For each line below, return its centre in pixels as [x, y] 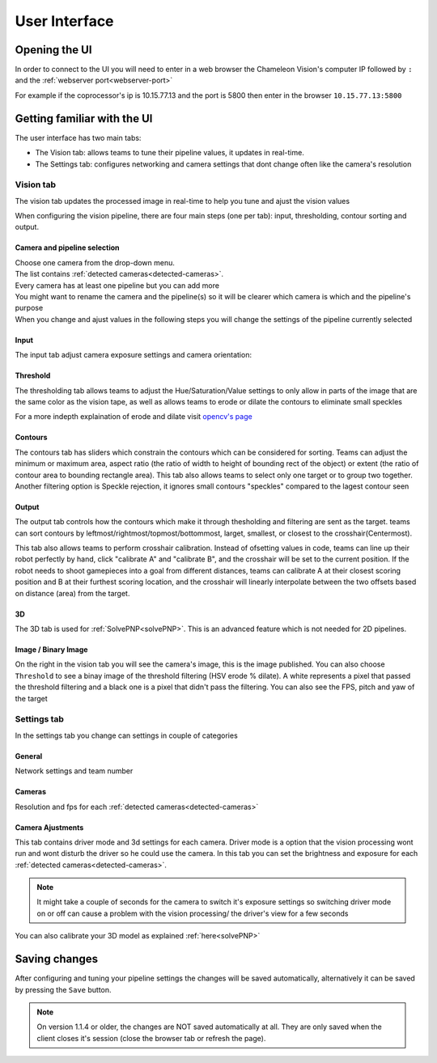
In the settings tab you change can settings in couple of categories [126, 735]
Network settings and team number [74, 771]
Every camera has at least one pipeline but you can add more [117, 285]
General [29, 756]
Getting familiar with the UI [84, 119]
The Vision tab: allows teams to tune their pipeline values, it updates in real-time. [170, 153]
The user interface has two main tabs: [78, 138]
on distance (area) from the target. [72, 593]
